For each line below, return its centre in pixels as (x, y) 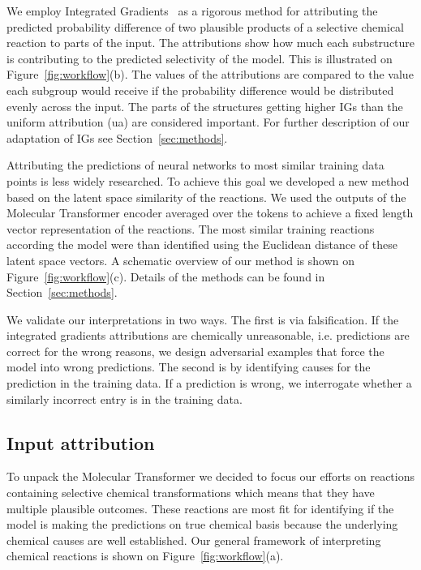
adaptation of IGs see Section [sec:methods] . (117, 137)
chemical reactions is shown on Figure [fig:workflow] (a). (145, 556)
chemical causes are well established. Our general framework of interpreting (194, 540)
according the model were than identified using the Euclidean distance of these (202, 244)
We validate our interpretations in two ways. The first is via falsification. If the (203, 319)
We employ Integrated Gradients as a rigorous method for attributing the (192, 11)
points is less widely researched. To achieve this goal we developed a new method (208, 180)
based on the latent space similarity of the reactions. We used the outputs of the (206, 197)
